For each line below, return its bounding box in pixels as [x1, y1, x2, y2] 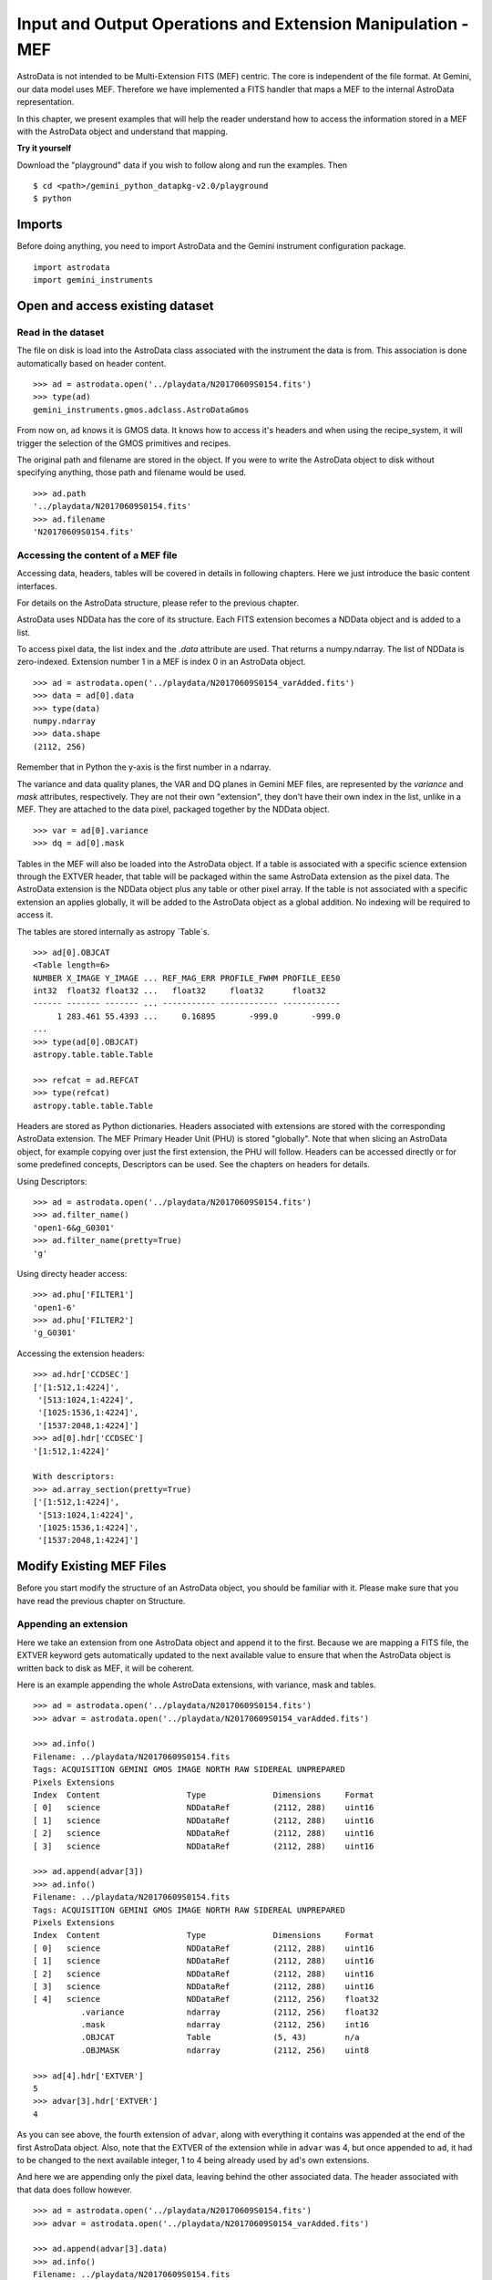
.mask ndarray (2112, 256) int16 [80, 2020, 370, 2030]
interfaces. [16, 580, 58, 592]
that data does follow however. [16, 2184, 132, 2195]
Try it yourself [16, 142, 72, 154]
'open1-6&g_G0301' [33, 1222, 116, 1233]
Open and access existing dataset [16, 297, 214, 314]
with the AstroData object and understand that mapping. [16, 126, 228, 137]
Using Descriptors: [16, 1176, 87, 1187]
